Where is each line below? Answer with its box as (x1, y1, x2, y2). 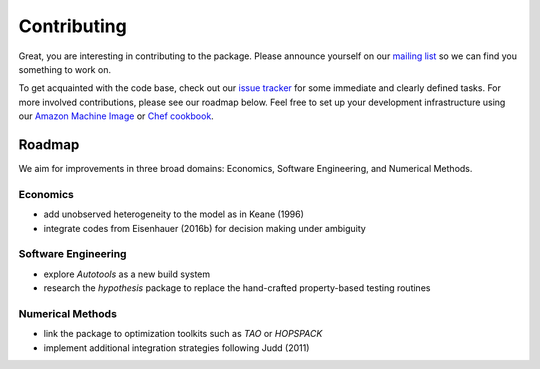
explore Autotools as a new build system (43, 268, 211, 280)
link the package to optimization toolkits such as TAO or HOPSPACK (43, 328, 323, 340)
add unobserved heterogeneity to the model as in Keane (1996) (43, 208, 305, 220)
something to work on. (18, 63, 112, 75)
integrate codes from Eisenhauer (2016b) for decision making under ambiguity (43, 222, 367, 234)
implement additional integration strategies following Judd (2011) (43, 341, 310, 354)
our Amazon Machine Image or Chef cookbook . (18, 110, 214, 122)
